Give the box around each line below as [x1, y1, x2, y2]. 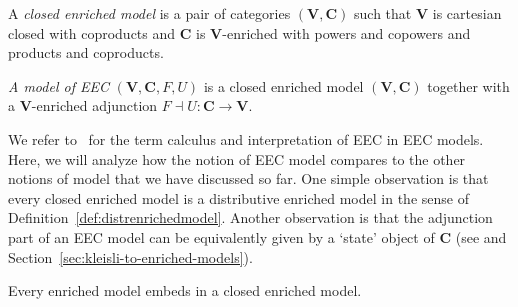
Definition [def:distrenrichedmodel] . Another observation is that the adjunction [8, 207, 493, 228]
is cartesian [432, 3, 502, 23]
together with [427, 75, 510, 96]
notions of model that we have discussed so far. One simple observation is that [8, 168, 489, 189]
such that [354, 3, 412, 23]
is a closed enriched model [203, 75, 364, 96]
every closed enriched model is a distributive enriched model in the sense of [8, 187, 469, 208]
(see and [455, 226, 507, 247]
